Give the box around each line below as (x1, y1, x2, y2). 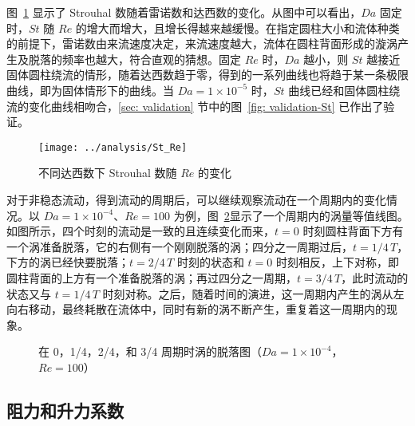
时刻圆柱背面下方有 (302, 223, 404, 239)
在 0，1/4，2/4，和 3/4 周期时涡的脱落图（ (38, 343, 262, 360)
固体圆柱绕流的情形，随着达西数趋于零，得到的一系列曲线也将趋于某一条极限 (6, 66, 409, 83)
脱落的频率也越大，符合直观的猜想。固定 (28, 50, 241, 67)
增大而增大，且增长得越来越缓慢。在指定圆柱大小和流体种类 (86, 19, 400, 36)
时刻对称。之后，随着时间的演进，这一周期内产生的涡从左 (102, 285, 405, 302)
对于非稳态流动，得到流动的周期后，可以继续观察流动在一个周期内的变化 (6, 191, 386, 207)
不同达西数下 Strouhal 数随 (38, 164, 177, 181)
